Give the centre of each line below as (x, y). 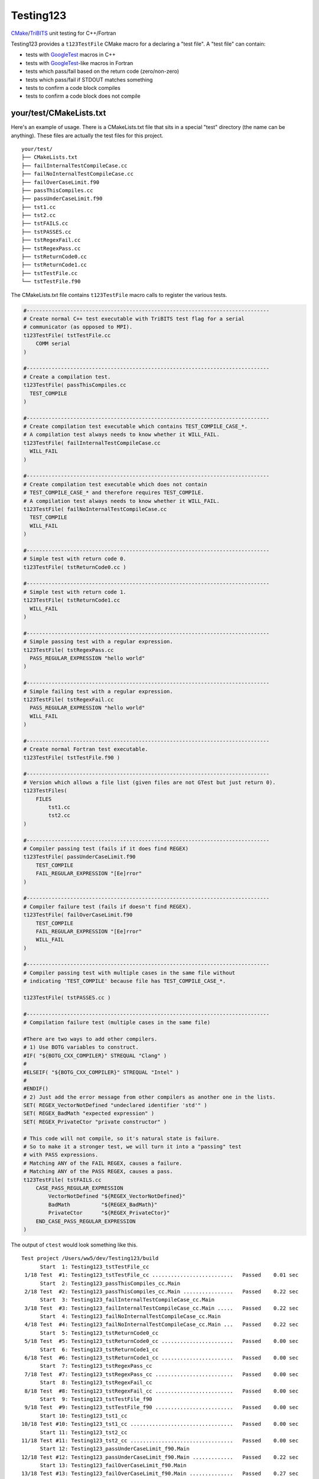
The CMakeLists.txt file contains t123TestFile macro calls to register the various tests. (119, 295)
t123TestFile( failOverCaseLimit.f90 (78, 915)
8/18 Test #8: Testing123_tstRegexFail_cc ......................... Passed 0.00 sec (162, 1391)
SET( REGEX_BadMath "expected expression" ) (89, 1113)
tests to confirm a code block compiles (73, 88)
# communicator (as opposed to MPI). (78, 327)
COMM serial (53, 344)
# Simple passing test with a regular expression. (98, 642)
